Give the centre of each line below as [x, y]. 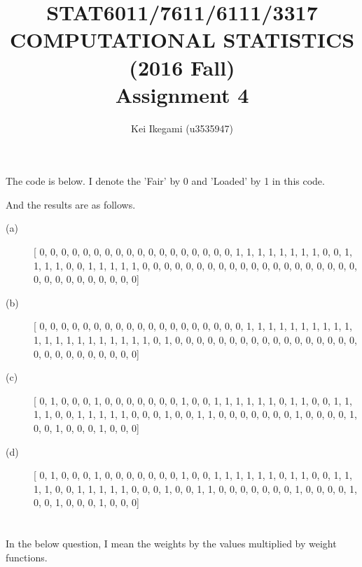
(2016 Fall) [182, 67]
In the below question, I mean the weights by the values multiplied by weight [171, 544]
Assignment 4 [182, 94]
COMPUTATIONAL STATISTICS [182, 40]
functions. [27, 557]
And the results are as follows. [71, 204]
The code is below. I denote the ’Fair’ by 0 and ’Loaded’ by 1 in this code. [165, 181]
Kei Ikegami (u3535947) [182, 128]
